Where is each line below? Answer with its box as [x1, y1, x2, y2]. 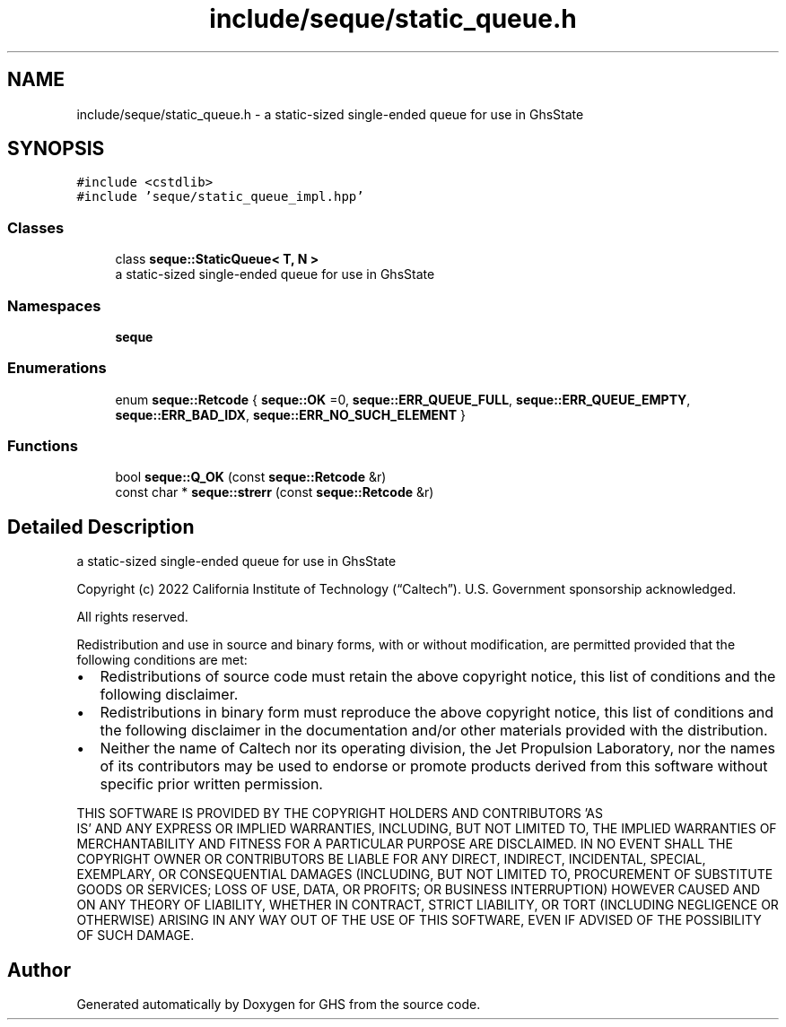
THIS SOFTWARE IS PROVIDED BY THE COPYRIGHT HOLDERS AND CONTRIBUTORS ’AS [76, 805, 603, 822]
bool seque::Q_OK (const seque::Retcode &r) [115, 469, 387, 485]
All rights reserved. [76, 609, 188, 625]
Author [7, 958, 71, 981]
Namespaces [7, 296, 101, 315]
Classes [7, 218, 65, 237]
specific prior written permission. [100, 775, 323, 794]
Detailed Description [7, 515, 195, 538]
